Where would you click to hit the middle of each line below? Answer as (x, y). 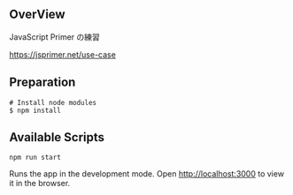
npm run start (35, 158)
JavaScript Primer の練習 (54, 37)
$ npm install (35, 110)
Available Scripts (57, 137)
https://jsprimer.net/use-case (63, 54)
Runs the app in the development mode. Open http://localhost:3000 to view (147, 174)
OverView (37, 15)
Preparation (42, 82)
